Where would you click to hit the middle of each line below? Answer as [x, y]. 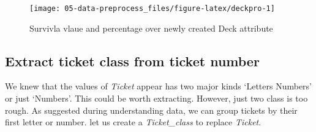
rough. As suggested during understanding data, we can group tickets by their [151, 110]
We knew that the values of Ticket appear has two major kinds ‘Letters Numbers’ [159, 86]
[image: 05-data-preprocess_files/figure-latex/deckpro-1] [152, 9]
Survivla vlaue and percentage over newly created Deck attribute [151, 28]
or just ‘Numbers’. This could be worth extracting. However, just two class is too [156, 98]
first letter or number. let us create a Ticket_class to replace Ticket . [133, 122]
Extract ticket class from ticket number [132, 61]
